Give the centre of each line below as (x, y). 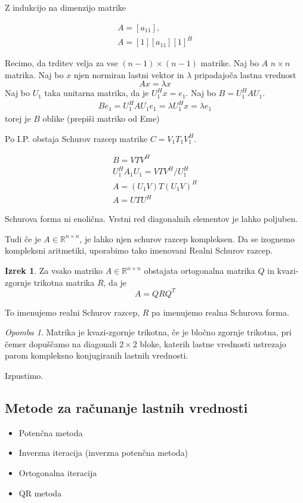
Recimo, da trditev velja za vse (61, 63)
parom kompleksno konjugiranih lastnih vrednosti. (97, 355)
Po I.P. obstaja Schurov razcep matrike (76, 138)
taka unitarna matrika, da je (97, 93)
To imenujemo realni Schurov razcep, (72, 312)
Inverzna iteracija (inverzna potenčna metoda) (103, 453)
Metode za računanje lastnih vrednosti (126, 408)
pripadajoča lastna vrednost (245, 74)
